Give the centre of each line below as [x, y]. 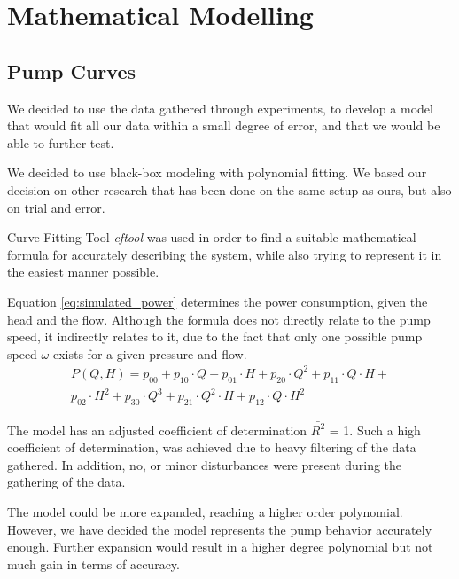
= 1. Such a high [375, 430]
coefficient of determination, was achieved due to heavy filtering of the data [212, 447]
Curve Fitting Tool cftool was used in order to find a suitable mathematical [212, 237]
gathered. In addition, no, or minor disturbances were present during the [205, 464]
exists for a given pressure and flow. [150, 353]
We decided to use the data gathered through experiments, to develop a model [220, 108]
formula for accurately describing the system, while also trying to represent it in [225, 254]
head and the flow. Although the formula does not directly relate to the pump [219, 319]
